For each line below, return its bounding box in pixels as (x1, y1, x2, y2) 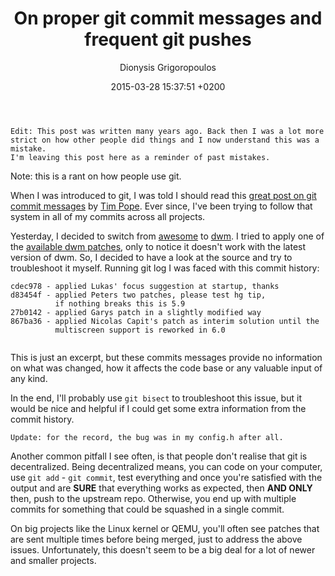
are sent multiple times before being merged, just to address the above (10, 533, 303, 545)
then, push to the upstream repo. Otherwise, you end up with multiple (10, 492, 297, 504)
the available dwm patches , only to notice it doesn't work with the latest (10, 240, 307, 252)
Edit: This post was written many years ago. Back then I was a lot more (10, 126, 325, 136)
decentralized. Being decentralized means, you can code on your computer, (10, 460, 323, 472)
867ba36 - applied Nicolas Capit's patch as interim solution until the (10, 316, 320, 326)
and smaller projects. (10, 554, 97, 566)
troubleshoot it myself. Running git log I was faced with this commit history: (10, 262, 320, 274)
